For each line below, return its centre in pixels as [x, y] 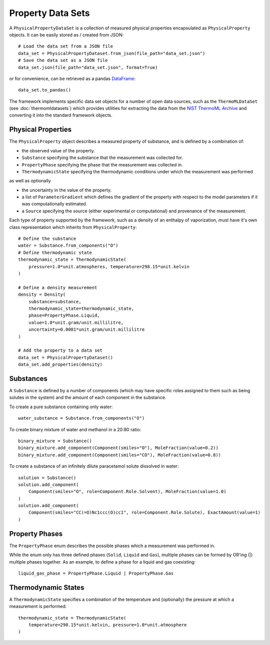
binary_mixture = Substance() [55, 441]
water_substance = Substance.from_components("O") [81, 418]
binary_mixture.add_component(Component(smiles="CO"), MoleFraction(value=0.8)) [120, 455]
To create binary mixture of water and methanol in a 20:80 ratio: [75, 429]
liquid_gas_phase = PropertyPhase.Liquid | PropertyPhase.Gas [96, 573]
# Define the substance [47, 239]
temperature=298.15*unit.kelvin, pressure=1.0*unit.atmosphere [107, 625]
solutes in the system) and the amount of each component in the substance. [88, 398]
